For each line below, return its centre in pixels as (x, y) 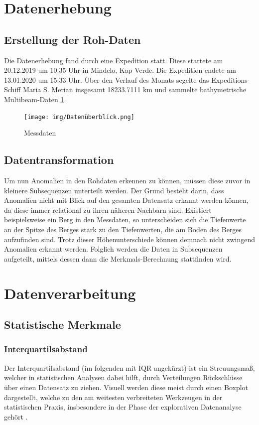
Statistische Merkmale (63, 325)
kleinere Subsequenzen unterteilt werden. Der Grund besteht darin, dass (114, 190)
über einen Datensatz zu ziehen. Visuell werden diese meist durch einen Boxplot (126, 387)
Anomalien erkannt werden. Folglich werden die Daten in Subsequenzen (113, 249)
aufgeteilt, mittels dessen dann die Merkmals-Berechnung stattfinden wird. (118, 258)
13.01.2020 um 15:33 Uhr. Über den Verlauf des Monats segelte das (107, 79)
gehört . (16, 416)
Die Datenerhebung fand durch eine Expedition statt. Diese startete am (114, 60)
